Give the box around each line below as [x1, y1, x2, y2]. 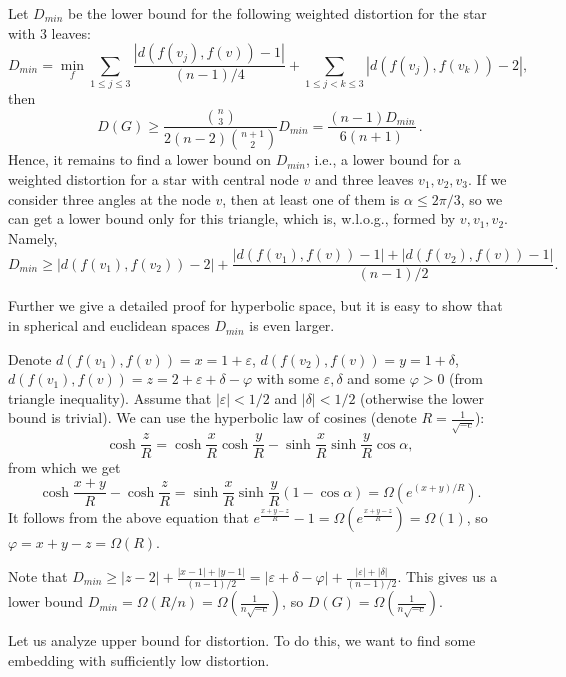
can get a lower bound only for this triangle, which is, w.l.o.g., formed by [8, 208, 456, 229]
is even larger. [249, 315, 335, 336]
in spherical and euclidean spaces [8, 315, 210, 336]
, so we [460, 188, 503, 209]
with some [256, 368, 320, 389]
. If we [468, 169, 507, 190]
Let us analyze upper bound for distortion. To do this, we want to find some [8, 630, 476, 651]
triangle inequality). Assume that [8, 387, 212, 408]
